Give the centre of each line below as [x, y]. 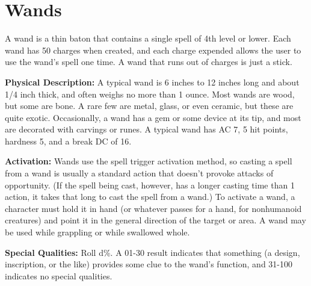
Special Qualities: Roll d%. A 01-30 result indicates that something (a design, [152, 252]
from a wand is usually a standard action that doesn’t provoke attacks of [139, 173]
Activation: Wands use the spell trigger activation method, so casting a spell [149, 161]
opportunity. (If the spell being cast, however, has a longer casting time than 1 [150, 185]
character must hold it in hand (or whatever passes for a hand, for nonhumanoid [153, 208]
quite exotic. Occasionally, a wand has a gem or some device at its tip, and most [153, 117]
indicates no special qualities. [59, 275]
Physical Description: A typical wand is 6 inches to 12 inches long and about [152, 82]
